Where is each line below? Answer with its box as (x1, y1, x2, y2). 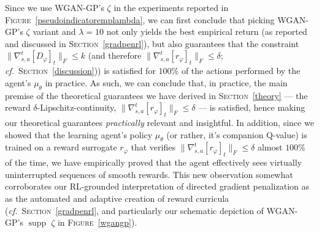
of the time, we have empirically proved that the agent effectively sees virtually (5, 156, 302, 169)
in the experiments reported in (113, 1, 229, 13)
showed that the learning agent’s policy (5, 128, 153, 141)
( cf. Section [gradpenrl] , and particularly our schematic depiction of (5, 204, 264, 216)
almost (257, 141, 283, 153)
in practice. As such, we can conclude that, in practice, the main (45, 76, 288, 89)
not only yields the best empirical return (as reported (106, 25, 307, 38)
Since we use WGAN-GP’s (5, 1, 104, 13)
